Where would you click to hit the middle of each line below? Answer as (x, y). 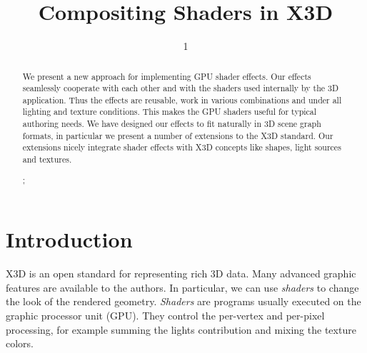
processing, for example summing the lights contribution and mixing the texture (181, 329)
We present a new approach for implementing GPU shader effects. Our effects (167, 76)
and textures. (47, 159)
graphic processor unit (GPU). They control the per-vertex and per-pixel (165, 316)
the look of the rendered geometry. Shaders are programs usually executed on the (183, 301)
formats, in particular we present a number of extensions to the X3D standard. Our (178, 135)
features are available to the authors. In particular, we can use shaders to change (182, 287)
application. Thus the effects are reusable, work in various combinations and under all (182, 99)
